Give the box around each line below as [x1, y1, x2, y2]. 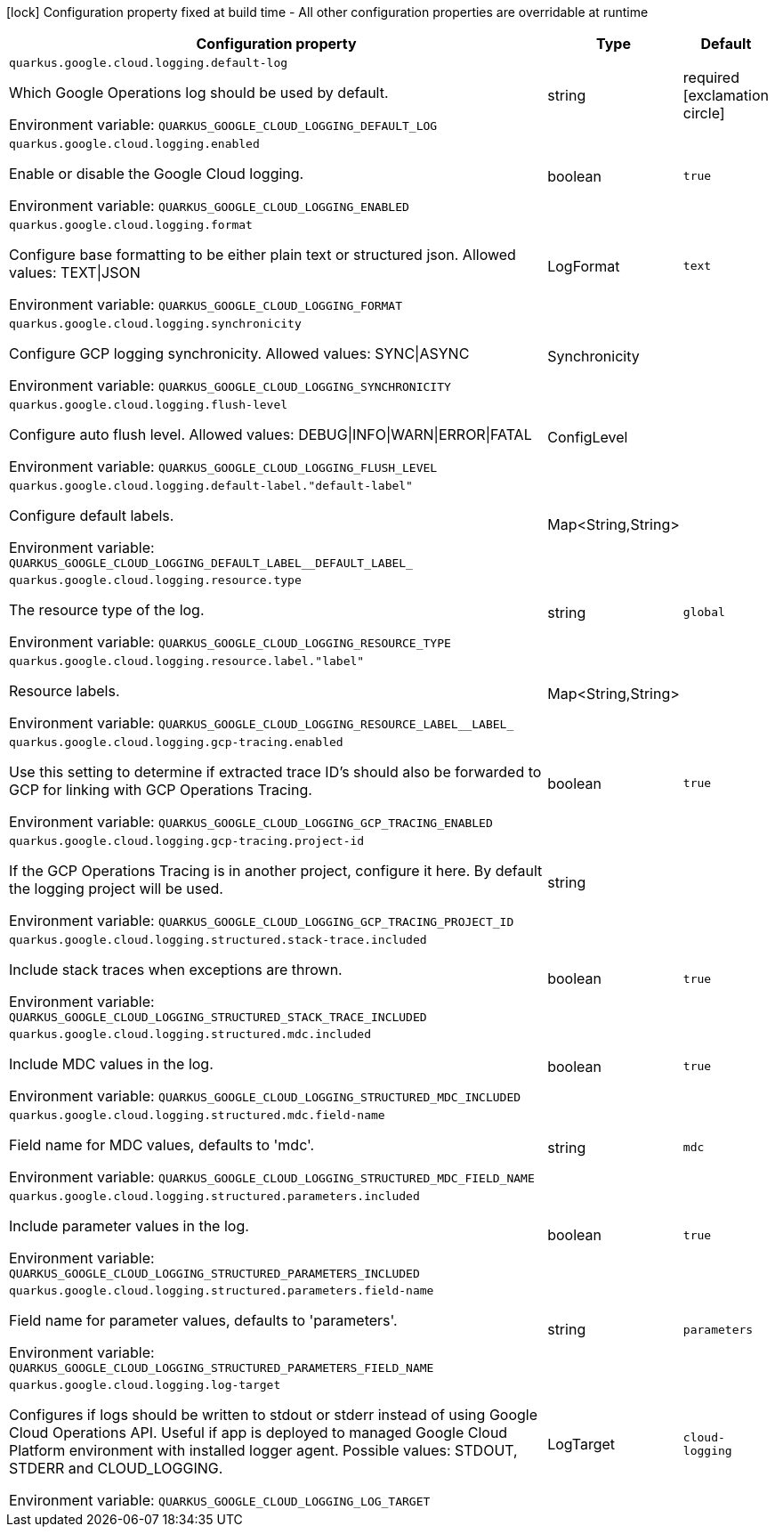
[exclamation [682, 85, 769, 104]
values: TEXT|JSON [9, 264, 141, 281]
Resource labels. [9, 682, 120, 700]
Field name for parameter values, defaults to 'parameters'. [9, 1311, 398, 1329]
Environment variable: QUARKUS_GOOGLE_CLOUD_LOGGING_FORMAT [9, 296, 403, 313]
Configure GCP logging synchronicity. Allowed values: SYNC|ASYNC [9, 345, 470, 362]
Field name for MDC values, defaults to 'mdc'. [9, 1136, 315, 1154]
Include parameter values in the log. [9, 1217, 249, 1235]
